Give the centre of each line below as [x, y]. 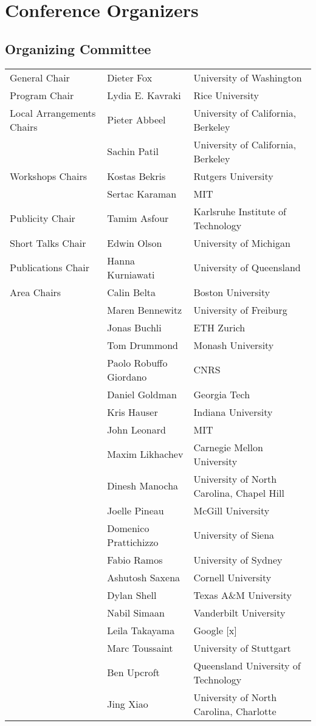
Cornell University [232, 577]
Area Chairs [36, 292]
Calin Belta [132, 292]
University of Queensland [247, 268]
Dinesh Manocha [143, 486]
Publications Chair [50, 268]
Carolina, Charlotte [235, 711]
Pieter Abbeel [136, 120]
